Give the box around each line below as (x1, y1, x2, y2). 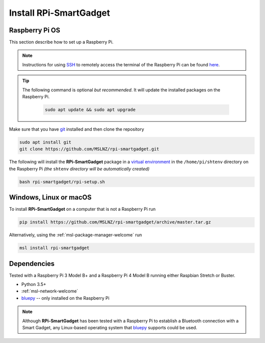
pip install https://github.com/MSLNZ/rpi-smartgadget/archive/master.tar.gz (19, 219, 211, 225)
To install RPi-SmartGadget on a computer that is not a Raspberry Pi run (9, 206, 156, 212)
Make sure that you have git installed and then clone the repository (9, 126, 144, 132)
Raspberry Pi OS (9, 26, 61, 34)
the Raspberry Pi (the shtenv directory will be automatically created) (9, 166, 150, 171)
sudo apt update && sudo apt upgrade (45, 107, 136, 113)
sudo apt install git (19, 139, 72, 145)
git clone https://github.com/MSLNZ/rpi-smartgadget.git (19, 146, 159, 152)
